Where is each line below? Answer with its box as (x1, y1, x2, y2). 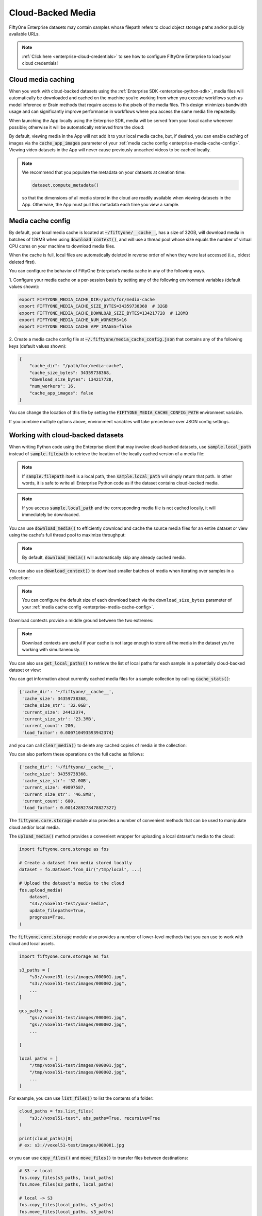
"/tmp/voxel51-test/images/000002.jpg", (29, 1069, 127, 1075)
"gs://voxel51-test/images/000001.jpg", (29, 1015, 127, 1020)
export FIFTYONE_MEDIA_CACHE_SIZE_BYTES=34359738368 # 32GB (19, 304, 168, 309)
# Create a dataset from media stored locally (19, 860, 132, 865)
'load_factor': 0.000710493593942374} (22, 730, 114, 735)
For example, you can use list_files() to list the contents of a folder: (9, 1095, 154, 1101)
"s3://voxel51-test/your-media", (29, 901, 109, 907)
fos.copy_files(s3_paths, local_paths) (19, 1175, 114, 1180)
